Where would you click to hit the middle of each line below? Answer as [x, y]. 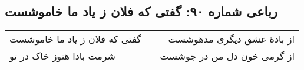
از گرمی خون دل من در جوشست [227, 56]
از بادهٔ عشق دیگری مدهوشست [231, 39]
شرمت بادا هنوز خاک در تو [62, 56]
